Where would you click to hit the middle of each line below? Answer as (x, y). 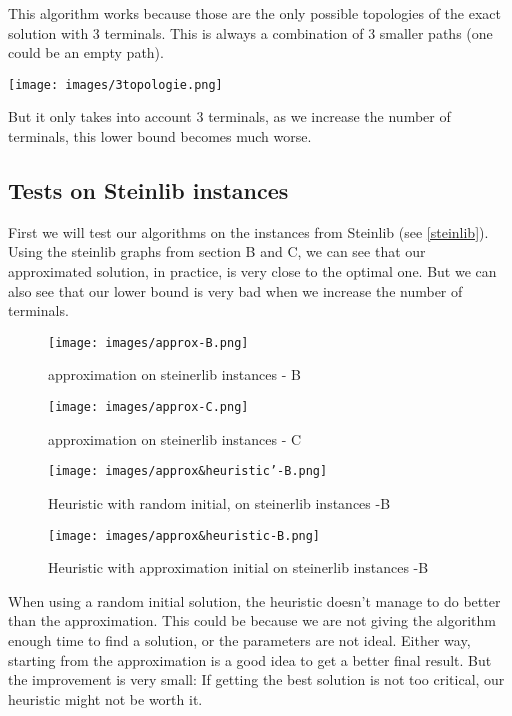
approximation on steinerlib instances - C (175, 438)
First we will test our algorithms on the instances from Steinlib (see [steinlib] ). (248, 231)
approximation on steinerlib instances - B (174, 374)
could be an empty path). (86, 52)
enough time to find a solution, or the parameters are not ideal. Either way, (239, 639)
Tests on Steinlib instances (148, 190)
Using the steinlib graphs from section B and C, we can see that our (217, 251)
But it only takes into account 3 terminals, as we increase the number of (229, 116)
